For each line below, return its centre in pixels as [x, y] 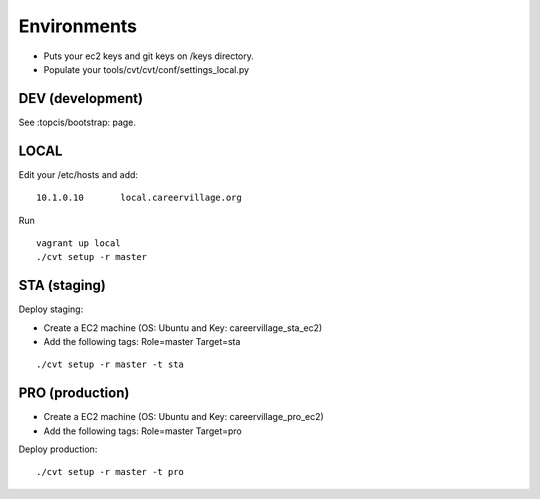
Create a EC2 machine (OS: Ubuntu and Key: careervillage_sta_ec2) [183, 327]
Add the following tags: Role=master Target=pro [142, 431]
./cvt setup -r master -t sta [110, 364]
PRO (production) [74, 393]
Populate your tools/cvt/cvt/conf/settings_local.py [146, 69]
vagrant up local [78, 243]
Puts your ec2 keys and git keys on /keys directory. [149, 56]
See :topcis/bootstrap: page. [77, 122]
